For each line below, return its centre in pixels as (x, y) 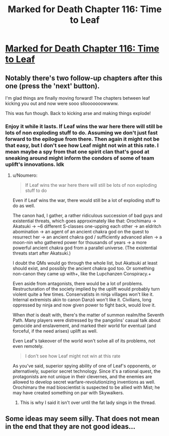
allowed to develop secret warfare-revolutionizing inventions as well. (84, 382)
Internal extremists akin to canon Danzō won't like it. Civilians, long (82, 300)
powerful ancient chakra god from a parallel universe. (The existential (85, 248)
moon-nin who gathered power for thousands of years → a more (80, 243)
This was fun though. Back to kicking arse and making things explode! (78, 113)
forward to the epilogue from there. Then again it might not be (82, 139)
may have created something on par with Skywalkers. (68, 393)
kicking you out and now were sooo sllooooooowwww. (62, 103)
